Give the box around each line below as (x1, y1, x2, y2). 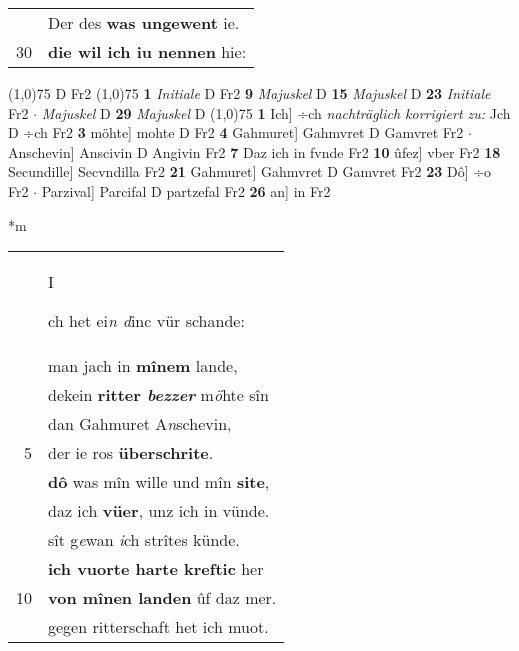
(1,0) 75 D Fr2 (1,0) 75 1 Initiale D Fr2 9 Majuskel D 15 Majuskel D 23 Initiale (8, 83, 491, 103)
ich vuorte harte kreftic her (48, 557, 264, 581)
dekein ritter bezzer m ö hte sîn (48, 383, 269, 407)
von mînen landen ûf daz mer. (48, 586, 277, 610)
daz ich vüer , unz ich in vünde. (48, 499, 270, 523)
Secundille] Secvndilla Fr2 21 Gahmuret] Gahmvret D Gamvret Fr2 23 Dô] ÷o (8, 161, 492, 182)
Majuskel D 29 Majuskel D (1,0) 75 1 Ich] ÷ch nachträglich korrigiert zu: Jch (41, 102, 511, 123)
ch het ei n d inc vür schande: (48, 309, 245, 333)
